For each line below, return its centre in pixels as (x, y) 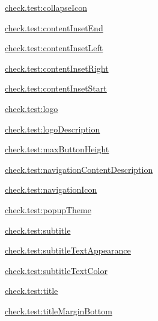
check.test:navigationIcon (51, 189)
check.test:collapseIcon (46, 7)
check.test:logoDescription (53, 129)
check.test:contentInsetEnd (54, 27)
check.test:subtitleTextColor (56, 270)
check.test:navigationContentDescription (79, 169)
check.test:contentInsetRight (57, 68)
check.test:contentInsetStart (56, 88)
